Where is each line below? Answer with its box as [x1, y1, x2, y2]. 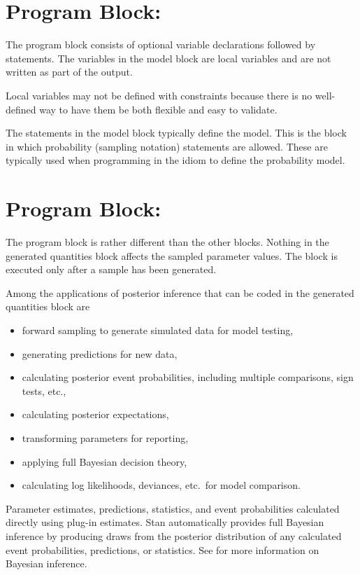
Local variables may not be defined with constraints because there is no [6, 88, 312, 102]
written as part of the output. [6, 64, 133, 79]
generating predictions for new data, [22, 346, 178, 361]
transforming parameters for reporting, [22, 430, 189, 445]
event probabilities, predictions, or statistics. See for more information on [6, 542, 319, 557]
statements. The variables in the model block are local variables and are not [6, 50, 331, 65]
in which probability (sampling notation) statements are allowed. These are [6, 139, 328, 153]
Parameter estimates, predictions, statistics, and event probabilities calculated [6, 501, 340, 515]
